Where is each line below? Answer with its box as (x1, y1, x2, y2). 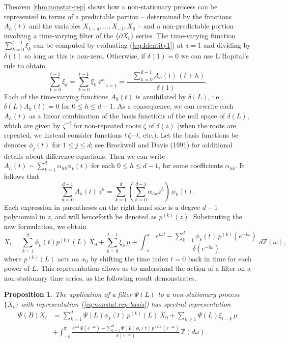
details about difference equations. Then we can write (4, 150, 165, 161)
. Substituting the (189, 211, 242, 222)
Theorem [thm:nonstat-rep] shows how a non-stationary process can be (4, 1, 218, 11)
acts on (58, 253, 79, 263)
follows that (4, 171, 39, 181)
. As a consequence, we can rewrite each (113, 101, 233, 111)
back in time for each (188, 253, 252, 263)
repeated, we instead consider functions (4, 130, 122, 140)
